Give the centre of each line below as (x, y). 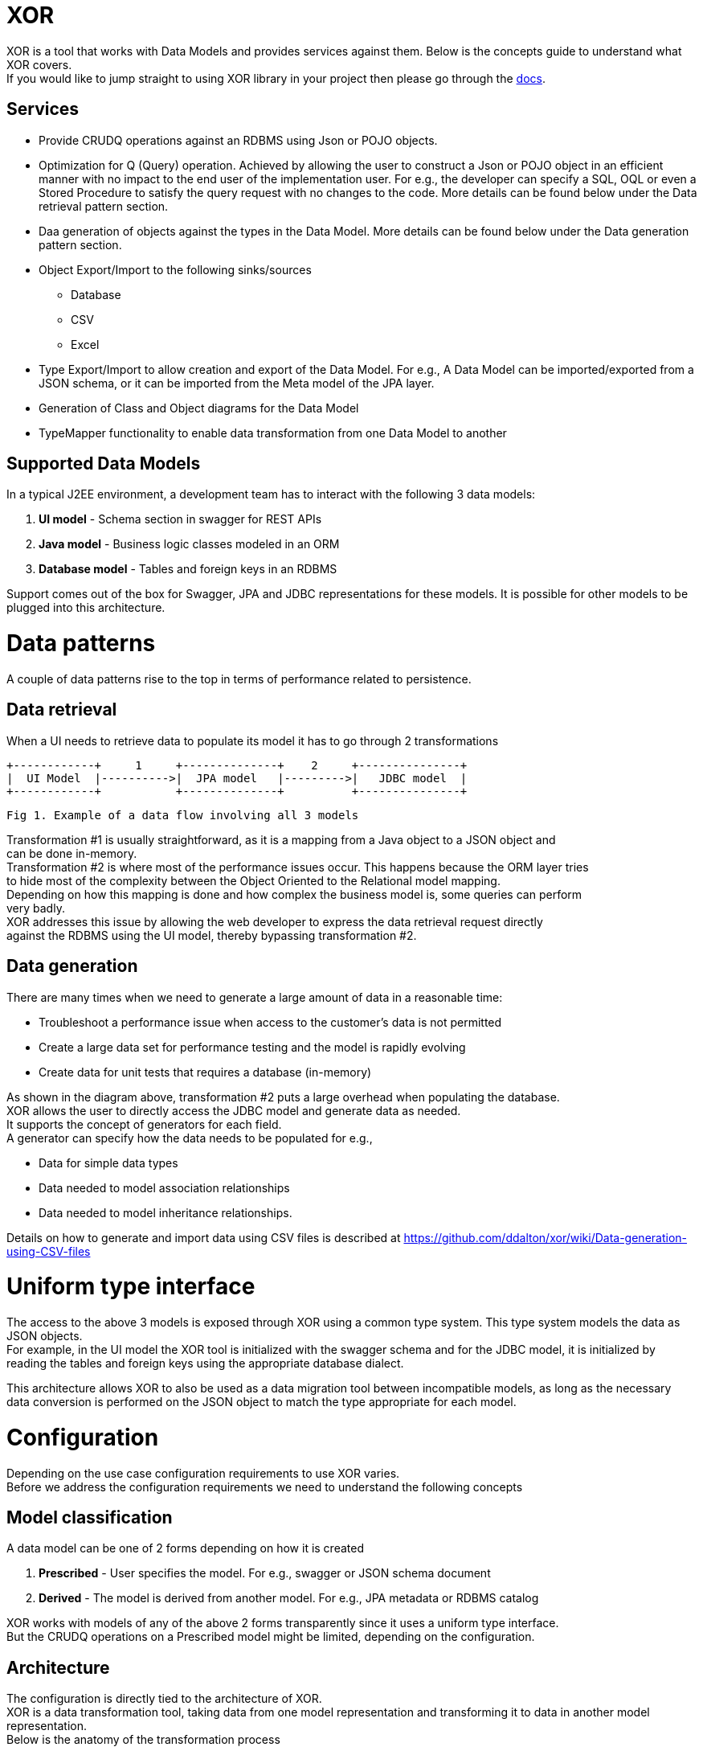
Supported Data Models (104, 464)
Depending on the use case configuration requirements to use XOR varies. (203, 1473)
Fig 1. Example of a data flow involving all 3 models (183, 815)
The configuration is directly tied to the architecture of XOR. (164, 1699)
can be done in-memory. (72, 853)
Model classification (90, 1518)
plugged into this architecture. (86, 608)
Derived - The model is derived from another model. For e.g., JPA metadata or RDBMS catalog (289, 1598)
